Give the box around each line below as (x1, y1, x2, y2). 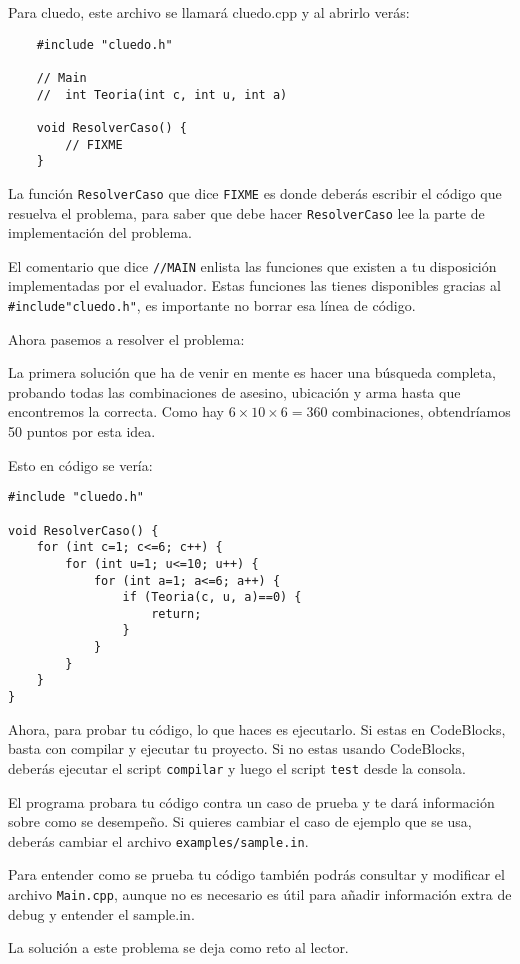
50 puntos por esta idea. (8, 421, 156, 442)
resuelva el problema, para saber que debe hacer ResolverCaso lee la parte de (8, 202, 485, 223)
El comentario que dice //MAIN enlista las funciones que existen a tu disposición (8, 255, 497, 276)
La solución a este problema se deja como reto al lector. (8, 937, 349, 958)
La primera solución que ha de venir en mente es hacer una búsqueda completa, (8, 362, 496, 383)
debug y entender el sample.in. (8, 903, 195, 924)
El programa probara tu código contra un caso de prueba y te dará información (8, 791, 495, 812)
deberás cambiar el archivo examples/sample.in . (8, 830, 309, 851)
